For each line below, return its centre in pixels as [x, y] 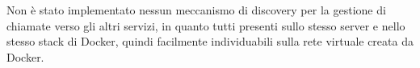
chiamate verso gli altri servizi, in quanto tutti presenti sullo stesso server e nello [206, 25]
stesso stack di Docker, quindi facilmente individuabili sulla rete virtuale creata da [210, 41]
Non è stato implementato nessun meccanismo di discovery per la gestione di [196, 10]
